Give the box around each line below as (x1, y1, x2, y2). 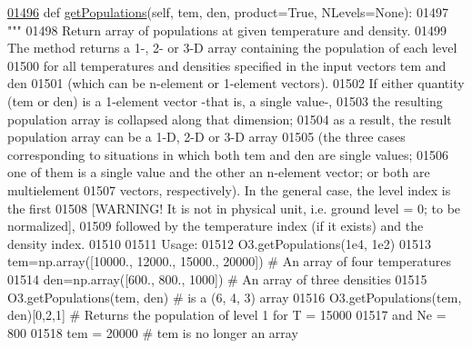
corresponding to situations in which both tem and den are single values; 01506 (7, 144, 449, 164)
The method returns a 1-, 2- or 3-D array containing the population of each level (7, 38, 457, 57)
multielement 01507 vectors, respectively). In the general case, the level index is (7, 180, 451, 199)
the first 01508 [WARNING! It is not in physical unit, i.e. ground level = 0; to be (7, 198, 461, 217)
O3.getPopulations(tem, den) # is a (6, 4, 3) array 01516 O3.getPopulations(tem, (7, 287, 462, 306)
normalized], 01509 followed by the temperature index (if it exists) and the (7, 216, 424, 235)
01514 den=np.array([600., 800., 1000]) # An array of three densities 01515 (7, 269, 427, 288)
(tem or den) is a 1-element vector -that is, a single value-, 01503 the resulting (7, 91, 443, 110)
